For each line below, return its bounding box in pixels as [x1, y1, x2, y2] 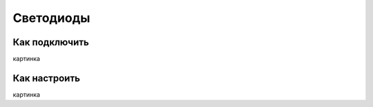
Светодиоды [12, 10, 90, 25]
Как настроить [12, 72, 81, 84]
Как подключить [12, 36, 89, 48]
